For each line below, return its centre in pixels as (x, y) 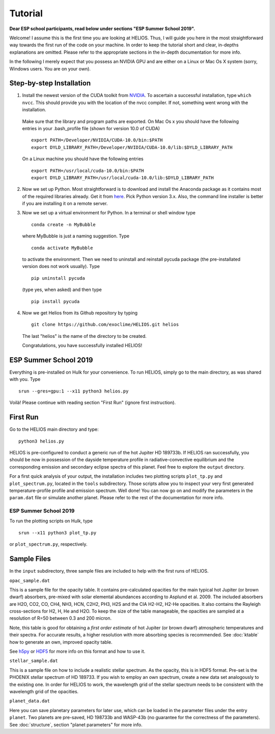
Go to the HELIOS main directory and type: (54, 429)
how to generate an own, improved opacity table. (61, 642)
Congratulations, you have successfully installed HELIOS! (82, 346)
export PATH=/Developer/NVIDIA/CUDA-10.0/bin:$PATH (97, 140)
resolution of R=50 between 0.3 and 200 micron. (61, 618)
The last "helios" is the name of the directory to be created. (85, 336)
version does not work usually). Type (61, 266)
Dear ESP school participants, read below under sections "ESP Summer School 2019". (102, 29)
